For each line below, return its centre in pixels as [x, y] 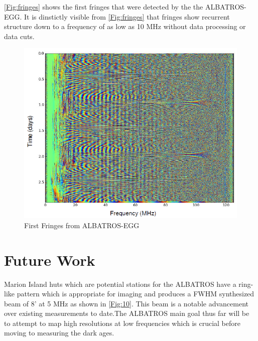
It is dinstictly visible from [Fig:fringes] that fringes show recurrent [127, 16]
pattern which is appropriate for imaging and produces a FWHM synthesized [136, 294]
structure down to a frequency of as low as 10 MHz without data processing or [125, 26]
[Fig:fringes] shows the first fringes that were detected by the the [104, 7]
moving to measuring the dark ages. [59, 333]
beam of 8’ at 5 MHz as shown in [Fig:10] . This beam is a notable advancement [126, 303]
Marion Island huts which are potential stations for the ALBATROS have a [120, 284]
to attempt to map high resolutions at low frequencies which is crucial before [122, 323]
